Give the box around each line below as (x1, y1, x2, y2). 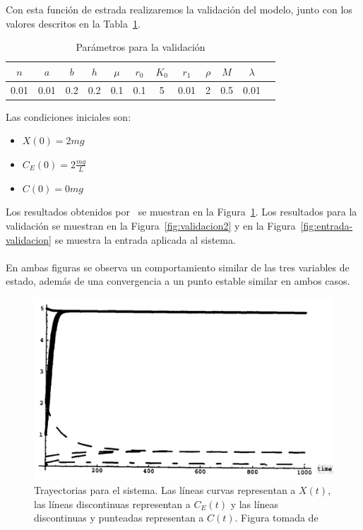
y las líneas (230, 496, 279, 511)
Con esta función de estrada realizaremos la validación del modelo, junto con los (6, 2, 352, 16)
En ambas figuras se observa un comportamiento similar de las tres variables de (6, 259, 350, 274)
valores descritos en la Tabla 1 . (6, 16, 141, 30)
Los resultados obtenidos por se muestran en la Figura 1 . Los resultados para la (6, 204, 357, 219)
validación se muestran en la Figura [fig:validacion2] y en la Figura (6, 218, 296, 232)
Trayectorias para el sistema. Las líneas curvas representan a (34, 483, 296, 497)
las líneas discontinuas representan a (34, 496, 191, 511)
